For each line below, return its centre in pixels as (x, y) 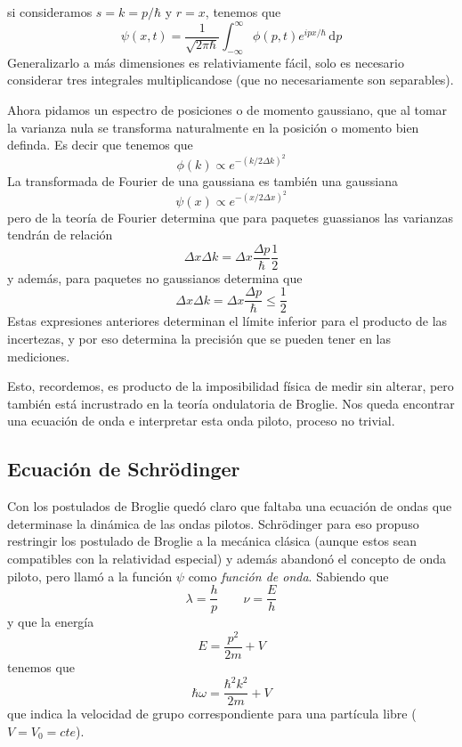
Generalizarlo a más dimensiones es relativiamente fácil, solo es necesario (206, 62)
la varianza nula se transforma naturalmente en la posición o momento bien (213, 127)
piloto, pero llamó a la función (90, 576)
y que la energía (51, 622)
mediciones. (39, 356)
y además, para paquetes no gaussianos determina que (155, 277)
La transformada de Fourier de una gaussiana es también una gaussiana (203, 180)
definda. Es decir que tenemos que (100, 145)
